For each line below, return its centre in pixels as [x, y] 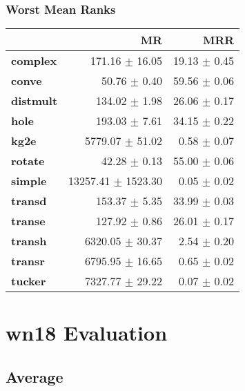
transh [29, 241]
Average [35, 376]
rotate [28, 161]
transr [28, 261]
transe [28, 221]
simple [29, 181]
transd [29, 201]
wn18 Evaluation [87, 333]
